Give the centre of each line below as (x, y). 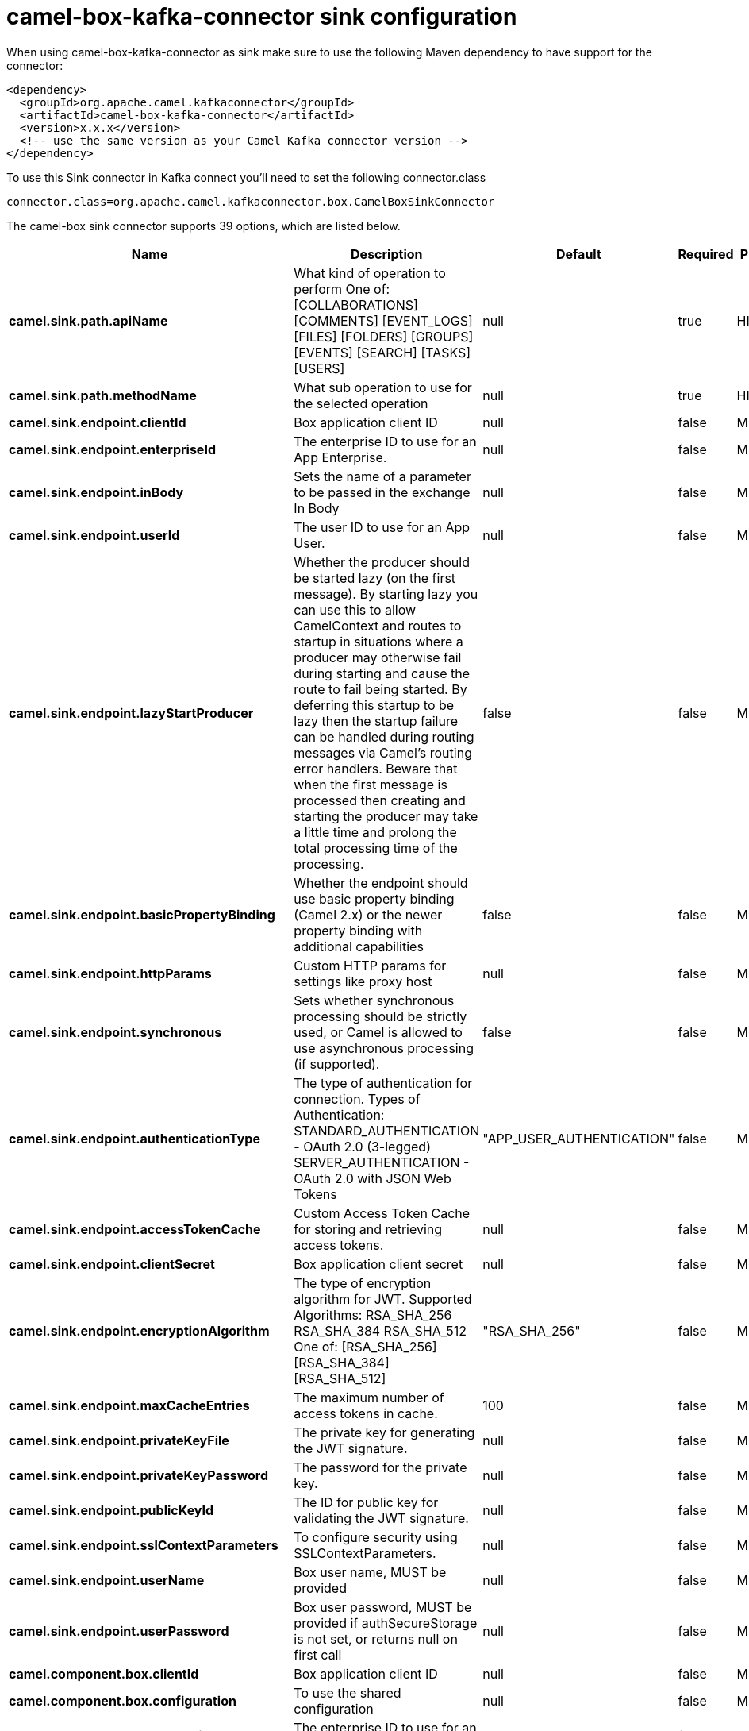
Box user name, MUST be (370, 1572)
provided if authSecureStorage (386, 1623)
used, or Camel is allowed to (378, 1032)
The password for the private (380, 1467)
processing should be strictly (380, 1016)
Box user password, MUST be (383, 1607)
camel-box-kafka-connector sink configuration (262, 17)
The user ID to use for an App (382, 527)
